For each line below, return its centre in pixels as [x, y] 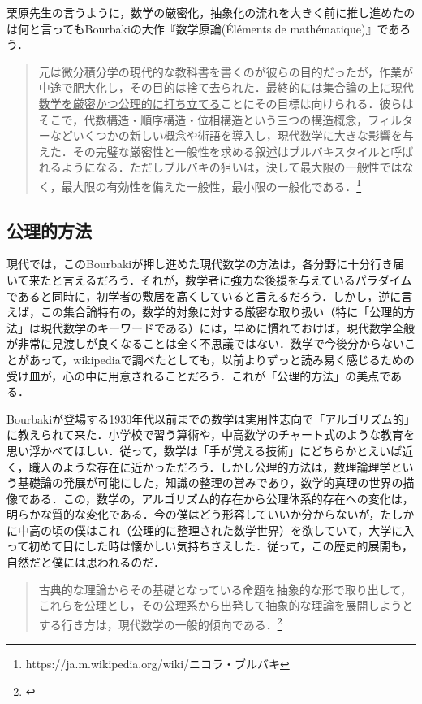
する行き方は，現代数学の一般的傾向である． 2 [160, 623]
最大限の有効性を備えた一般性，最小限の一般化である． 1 [211, 185]
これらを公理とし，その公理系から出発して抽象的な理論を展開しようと [226, 605]
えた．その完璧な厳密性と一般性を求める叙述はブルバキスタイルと [215, 151]
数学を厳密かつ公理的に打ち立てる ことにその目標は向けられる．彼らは [226, 103]
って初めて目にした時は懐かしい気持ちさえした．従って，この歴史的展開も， [210, 546]
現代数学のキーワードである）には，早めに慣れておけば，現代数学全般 [228, 327]
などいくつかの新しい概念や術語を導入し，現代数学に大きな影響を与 [232, 135]
